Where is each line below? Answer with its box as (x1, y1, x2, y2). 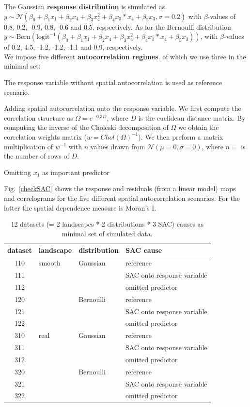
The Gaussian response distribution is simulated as (4, 1, 165, 11)
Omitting (4, 167, 31, 177)
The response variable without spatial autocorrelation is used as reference (4, 77, 222, 87)
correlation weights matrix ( (4, 131, 87, 142)
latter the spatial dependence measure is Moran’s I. (4, 202, 156, 212)
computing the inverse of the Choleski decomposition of (4, 122, 169, 132)
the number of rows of (4, 151, 69, 161)
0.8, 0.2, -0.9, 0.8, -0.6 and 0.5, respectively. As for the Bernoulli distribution (4, 21, 231, 32)
